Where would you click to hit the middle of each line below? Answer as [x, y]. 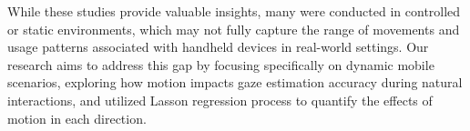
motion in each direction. [77, 118]
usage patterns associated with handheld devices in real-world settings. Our [218, 47]
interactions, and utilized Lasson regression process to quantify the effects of [220, 100]
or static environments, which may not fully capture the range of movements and [234, 29]
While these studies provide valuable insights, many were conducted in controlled [234, 11]
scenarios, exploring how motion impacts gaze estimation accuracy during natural [235, 82]
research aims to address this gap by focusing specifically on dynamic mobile [221, 64]
